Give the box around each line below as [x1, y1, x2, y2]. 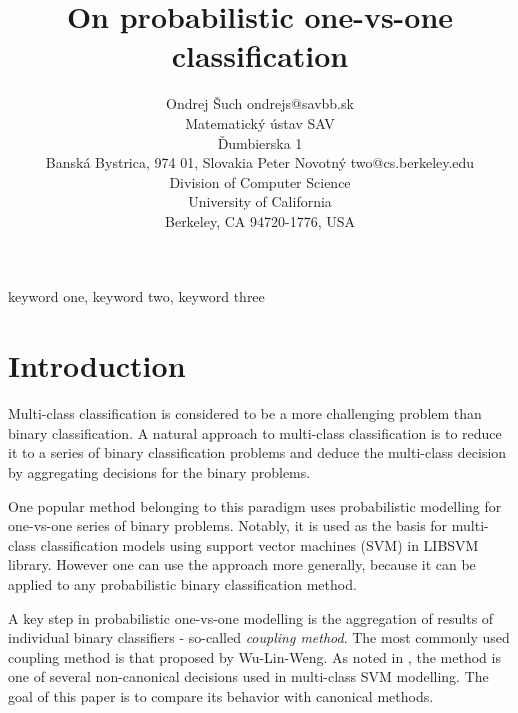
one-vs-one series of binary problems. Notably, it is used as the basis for [8, 515, 448, 536]
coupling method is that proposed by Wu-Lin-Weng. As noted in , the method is [8, 646, 501, 667]
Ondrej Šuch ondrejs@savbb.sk [166, 93, 354, 114]
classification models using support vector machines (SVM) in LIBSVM [40, 534, 479, 555]
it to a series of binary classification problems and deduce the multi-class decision [8, 442, 507, 463]
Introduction [8, 345, 186, 386]
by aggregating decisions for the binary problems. [8, 461, 311, 482]
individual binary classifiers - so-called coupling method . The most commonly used [8, 627, 510, 648]
